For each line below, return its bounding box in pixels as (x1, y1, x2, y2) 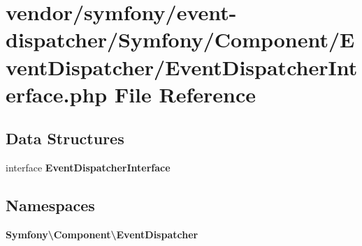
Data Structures (6, 128, 124, 149)
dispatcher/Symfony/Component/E (6, 25, 355, 54)
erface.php (6, 79, 108, 108)
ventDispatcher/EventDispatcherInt (6, 52, 358, 81)
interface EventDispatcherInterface (6, 160, 171, 175)
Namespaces (6, 194, 95, 216)
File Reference (114, 79, 256, 108)
